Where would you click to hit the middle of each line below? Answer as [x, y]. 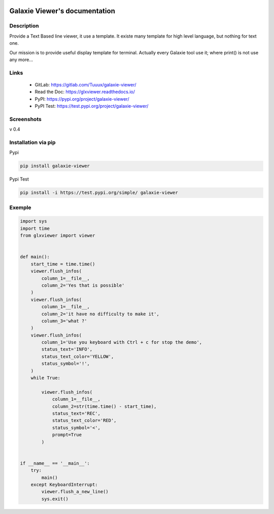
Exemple [20, 207]
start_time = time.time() [63, 264]
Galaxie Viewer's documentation [62, 11]
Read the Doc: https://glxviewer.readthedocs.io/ [85, 92]
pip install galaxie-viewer [55, 166]
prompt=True [67, 435]
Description [24, 26]
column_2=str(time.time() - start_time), [104, 406]
